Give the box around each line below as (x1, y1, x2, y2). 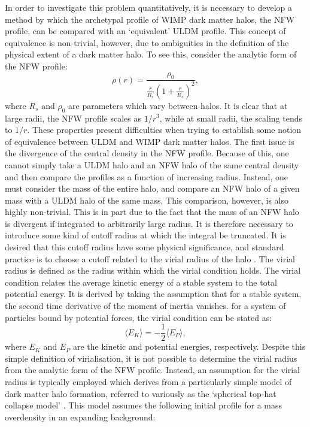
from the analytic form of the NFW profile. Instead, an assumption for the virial (5, 364, 300, 376)
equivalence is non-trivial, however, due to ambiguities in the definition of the (5, 36, 289, 49)
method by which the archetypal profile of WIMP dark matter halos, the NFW (5, 13, 295, 25)
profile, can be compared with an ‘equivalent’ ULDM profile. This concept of (5, 25, 286, 37)
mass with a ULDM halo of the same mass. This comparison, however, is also (5, 193, 288, 206)
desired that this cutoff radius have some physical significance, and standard (5, 241, 284, 253)
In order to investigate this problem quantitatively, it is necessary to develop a (5, 1, 293, 13)
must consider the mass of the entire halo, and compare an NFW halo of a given (5, 182, 300, 195)
